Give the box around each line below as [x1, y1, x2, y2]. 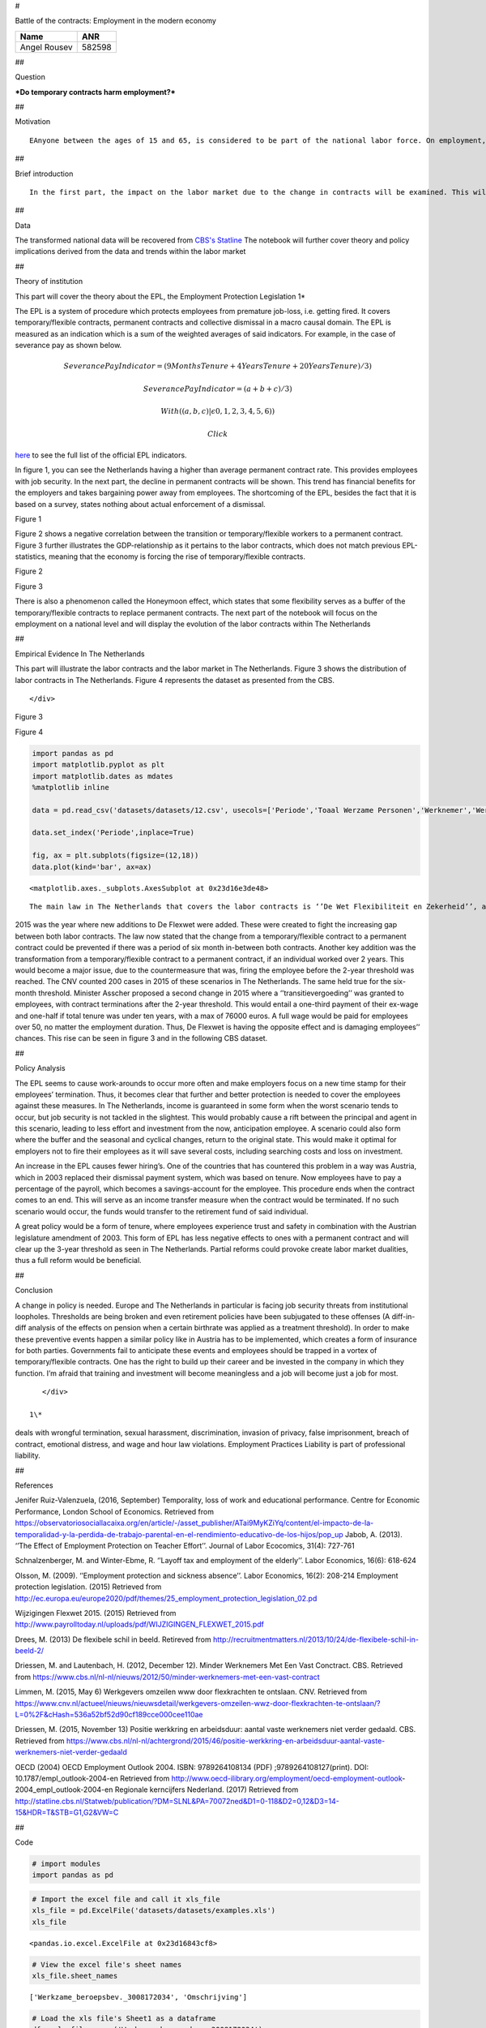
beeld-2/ [15, 1646, 45, 1656]
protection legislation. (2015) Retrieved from [15, 1582, 162, 1592]
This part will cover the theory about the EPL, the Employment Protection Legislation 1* [15, 291, 306, 301]
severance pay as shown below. [15, 341, 122, 350]
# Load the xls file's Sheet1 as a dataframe [32, 2014, 216, 2023]
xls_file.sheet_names [32, 1971, 118, 1981]
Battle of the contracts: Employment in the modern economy [15, 16, 216, 26]
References [15, 1480, 53, 1490]
